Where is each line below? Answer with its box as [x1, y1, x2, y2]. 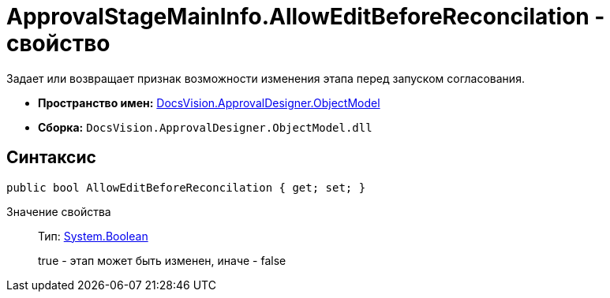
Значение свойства [6, 204, 111, 218]
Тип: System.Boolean [38, 229, 148, 243]
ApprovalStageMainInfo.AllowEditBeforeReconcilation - [6, 3, 605, 30]
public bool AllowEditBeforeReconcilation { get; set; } [6, 181, 366, 194]
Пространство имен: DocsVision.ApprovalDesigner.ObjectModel [38, 95, 380, 110]
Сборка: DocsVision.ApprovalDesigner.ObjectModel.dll [38, 120, 372, 134]
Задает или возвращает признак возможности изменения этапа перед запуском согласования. [6, 71, 525, 85]
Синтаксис [6, 147, 96, 168]
